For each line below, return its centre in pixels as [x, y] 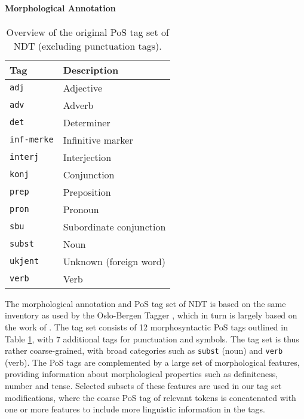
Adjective [83, 87]
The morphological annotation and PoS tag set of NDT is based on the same [145, 303]
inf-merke [32, 140]
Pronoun [81, 209]
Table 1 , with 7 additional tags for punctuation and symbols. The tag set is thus [152, 338]
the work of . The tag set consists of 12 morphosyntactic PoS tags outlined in [146, 327]
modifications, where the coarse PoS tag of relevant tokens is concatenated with [151, 397]
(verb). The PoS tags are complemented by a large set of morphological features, [152, 362]
